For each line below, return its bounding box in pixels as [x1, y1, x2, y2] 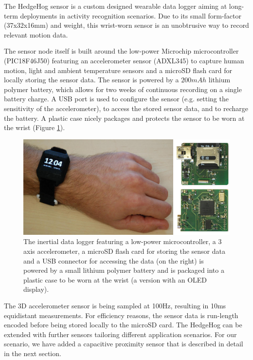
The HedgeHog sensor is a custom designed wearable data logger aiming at [4, 1, 227, 11]
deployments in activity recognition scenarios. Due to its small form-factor [20, 10, 242, 20]
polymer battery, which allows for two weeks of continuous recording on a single [4, 84, 242, 94]
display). [23, 284, 49, 294]
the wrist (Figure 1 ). [4, 122, 65, 133]
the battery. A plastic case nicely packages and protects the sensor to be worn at [4, 113, 245, 123]
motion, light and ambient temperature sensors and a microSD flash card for [4, 65, 232, 75]
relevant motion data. [4, 29, 68, 39]
